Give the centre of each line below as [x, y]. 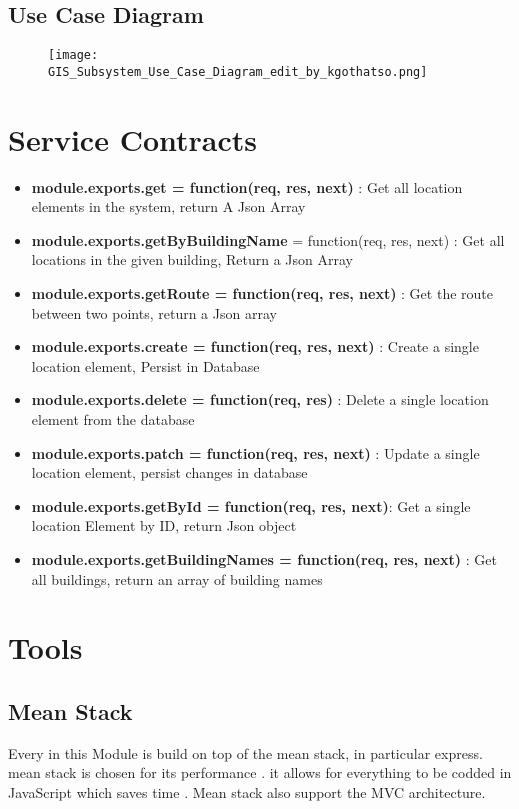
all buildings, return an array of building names [177, 578]
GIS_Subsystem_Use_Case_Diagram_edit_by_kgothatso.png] [238, 71]
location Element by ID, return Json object [164, 525]
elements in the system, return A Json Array [168, 206]
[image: [73, 55]
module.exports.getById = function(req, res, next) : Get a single [251, 505]
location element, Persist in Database [145, 365]
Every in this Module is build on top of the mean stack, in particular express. [245, 752]
